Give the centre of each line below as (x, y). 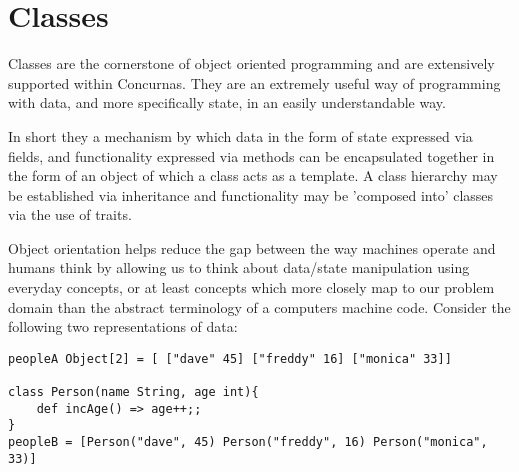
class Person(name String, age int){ (133, 392)
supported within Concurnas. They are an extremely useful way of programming (254, 82)
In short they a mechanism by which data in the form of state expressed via (240, 135)
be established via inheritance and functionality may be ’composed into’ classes (251, 194)
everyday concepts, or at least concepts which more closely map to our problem (251, 287)
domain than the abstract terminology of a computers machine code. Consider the (259, 306)
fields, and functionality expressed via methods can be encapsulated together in (251, 155)
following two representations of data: (123, 326)
